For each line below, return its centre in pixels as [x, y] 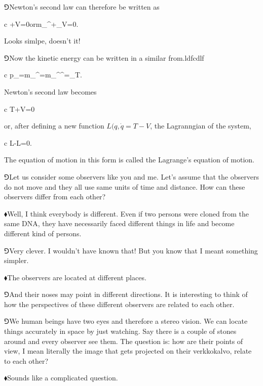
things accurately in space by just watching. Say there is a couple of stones [120, 331]
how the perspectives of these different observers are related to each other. [119, 304]
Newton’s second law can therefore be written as [84, 7]
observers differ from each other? [55, 197]
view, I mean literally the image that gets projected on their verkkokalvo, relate [128, 351]
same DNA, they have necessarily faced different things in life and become [119, 223]
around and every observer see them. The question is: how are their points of [124, 341]
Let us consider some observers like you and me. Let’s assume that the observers [134, 176]
